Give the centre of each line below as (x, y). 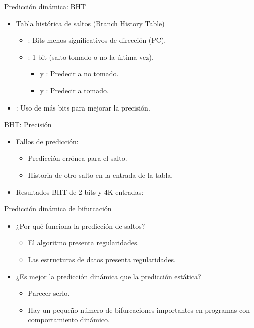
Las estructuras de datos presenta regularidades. (102, 259)
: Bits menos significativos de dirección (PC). (97, 40)
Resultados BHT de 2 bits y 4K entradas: (80, 192)
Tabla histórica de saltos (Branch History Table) (90, 23)
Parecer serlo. (49, 293)
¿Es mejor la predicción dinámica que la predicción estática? (108, 276)
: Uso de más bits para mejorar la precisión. (83, 107)
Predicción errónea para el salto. (77, 158)
